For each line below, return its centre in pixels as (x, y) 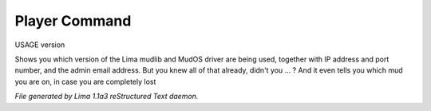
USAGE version (40, 45)
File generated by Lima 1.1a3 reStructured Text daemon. (107, 97)
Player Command (73, 21)
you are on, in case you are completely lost (85, 81)
